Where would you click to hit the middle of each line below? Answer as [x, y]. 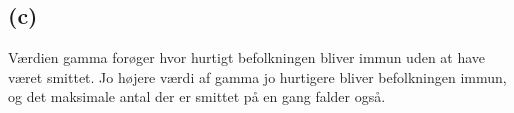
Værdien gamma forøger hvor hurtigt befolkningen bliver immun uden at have [247, 57]
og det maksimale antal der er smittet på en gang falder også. [197, 96]
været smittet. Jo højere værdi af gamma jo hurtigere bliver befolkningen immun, [257, 76]
